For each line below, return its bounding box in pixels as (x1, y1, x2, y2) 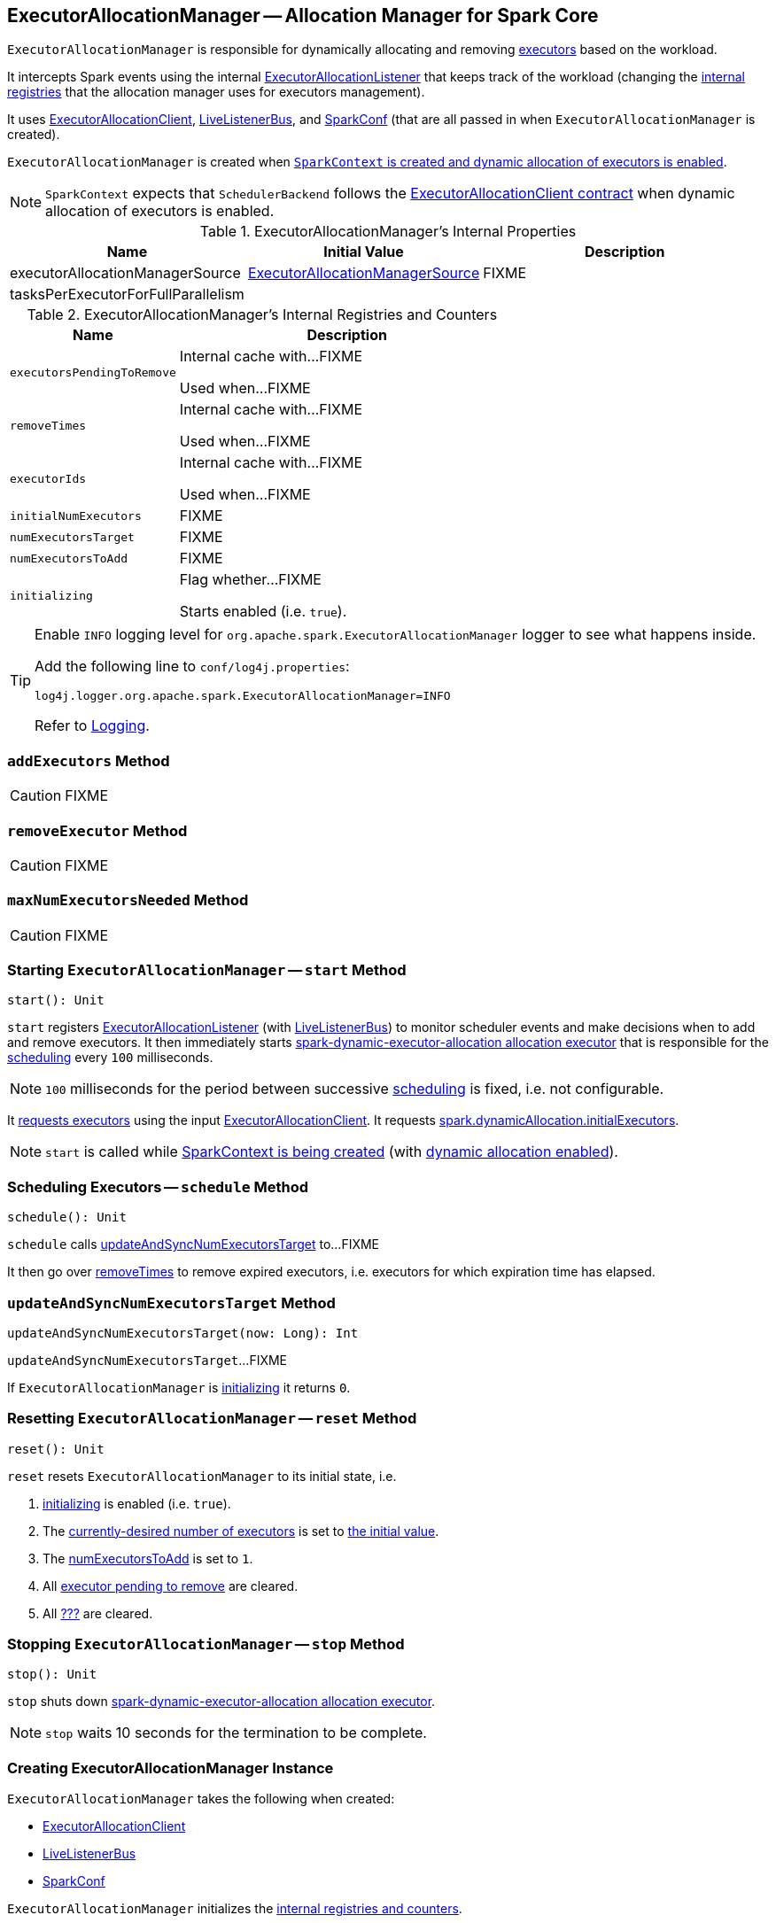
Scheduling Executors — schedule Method (7, 1177, 309, 1196)
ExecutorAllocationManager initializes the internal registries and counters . (7, 1901, 462, 1917)
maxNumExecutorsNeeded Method (7, 891, 249, 910)
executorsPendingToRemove (10, 365, 176, 379)
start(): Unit (7, 993, 105, 1008)
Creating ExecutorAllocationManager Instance (7, 1758, 334, 1777)
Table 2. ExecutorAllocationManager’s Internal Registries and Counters (27, 306, 498, 324)
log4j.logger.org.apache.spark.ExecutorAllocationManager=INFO (35, 689, 451, 703)
